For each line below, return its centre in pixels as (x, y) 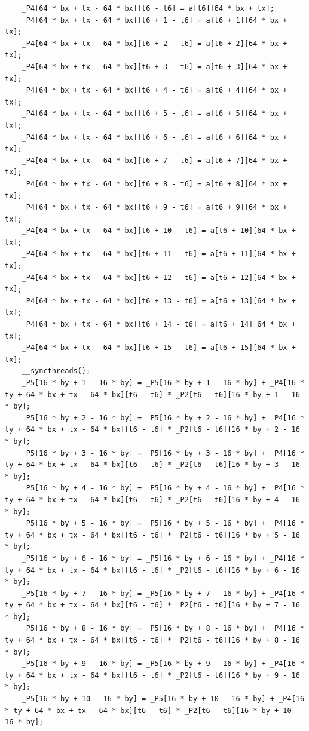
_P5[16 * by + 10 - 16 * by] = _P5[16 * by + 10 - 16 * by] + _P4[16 (163, 699)
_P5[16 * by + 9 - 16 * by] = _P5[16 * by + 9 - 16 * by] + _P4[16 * (163, 664)
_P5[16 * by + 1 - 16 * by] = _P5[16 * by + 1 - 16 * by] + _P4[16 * (163, 383)
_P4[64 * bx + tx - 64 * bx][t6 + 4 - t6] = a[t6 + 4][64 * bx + (154, 90)
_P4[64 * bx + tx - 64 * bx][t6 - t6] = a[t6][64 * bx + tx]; (148, 8)
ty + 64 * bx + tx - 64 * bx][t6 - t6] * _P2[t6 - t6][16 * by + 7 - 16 (152, 605)
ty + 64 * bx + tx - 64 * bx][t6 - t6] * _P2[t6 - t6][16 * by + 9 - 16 (152, 675)
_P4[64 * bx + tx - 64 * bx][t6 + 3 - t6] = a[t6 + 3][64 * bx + (154, 67)
